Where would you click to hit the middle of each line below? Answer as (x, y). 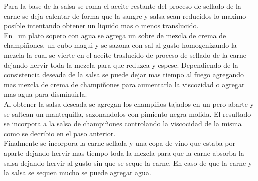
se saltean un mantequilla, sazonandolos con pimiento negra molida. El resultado (128, 114)
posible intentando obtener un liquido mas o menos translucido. (101, 26)
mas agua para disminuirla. (46, 94)
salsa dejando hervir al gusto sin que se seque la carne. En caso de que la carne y (128, 163)
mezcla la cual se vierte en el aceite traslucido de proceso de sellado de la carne (125, 55)
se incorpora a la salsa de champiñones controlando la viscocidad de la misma (123, 124)
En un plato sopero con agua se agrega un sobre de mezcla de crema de (115, 35)
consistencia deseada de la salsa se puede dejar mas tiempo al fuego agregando (124, 75)
